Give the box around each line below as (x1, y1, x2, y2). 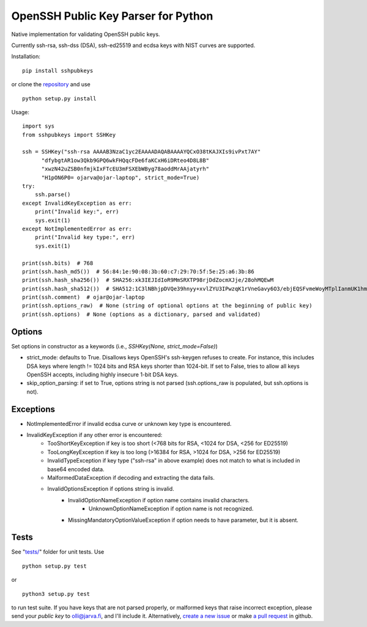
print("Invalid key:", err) (34, 208, 119, 215)
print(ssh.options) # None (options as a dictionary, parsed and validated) (22, 310, 261, 318)
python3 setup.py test (22, 590, 91, 597)
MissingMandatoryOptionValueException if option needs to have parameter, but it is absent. (68, 516, 299, 524)
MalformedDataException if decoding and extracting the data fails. (47, 474, 215, 481)
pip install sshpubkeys (22, 67, 94, 74)
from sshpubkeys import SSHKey (22, 131, 116, 138)
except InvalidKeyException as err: (22, 199, 132, 207)
